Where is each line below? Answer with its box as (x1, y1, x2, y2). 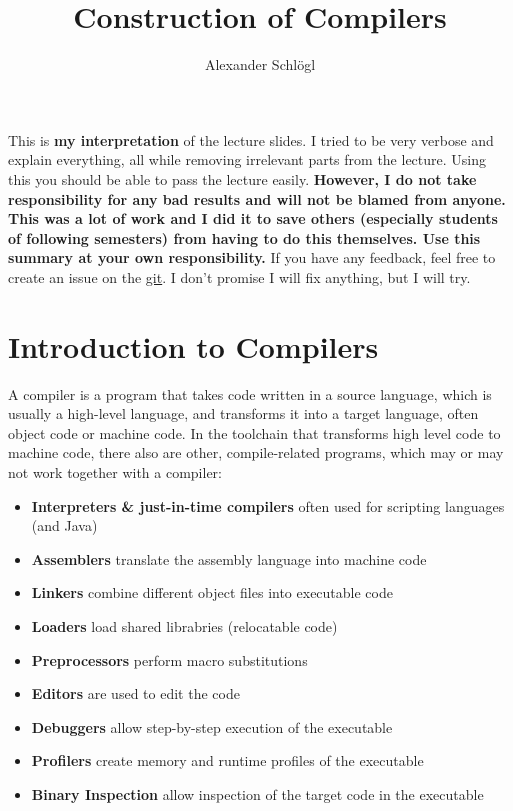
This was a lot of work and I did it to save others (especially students (8, 208, 498, 229)
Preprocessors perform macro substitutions (31, 649, 308, 670)
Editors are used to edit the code (31, 683, 240, 704)
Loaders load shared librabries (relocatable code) (31, 615, 338, 636)
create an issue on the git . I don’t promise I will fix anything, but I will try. (8, 266, 471, 287)
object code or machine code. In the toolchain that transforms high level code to (8, 422, 501, 443)
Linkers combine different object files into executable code (31, 582, 393, 603)
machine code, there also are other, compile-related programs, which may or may (8, 442, 504, 463)
